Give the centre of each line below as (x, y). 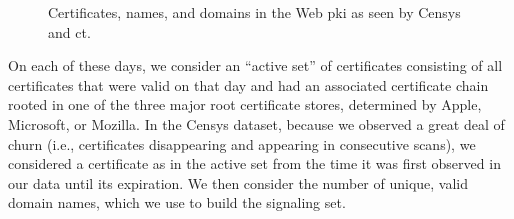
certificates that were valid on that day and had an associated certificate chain (248, 84)
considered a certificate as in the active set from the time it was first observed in (254, 163)
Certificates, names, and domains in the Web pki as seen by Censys (254, 12)
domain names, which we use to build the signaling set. (177, 202)
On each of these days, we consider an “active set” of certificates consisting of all (255, 65)
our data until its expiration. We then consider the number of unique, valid (238, 182)
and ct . (69, 31)
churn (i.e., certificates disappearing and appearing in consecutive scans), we (242, 143)
